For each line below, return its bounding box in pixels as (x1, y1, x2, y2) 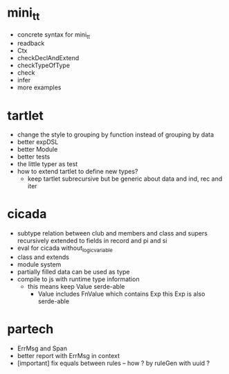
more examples (17, 83, 62, 91)
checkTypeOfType (17, 61, 71, 70)
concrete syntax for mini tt (17, 30, 91, 40)
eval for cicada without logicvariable (17, 244, 113, 253)
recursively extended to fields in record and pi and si (17, 237, 167, 245)
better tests (17, 152, 51, 161)
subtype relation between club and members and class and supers (17, 229, 208, 238)
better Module (17, 145, 58, 154)
